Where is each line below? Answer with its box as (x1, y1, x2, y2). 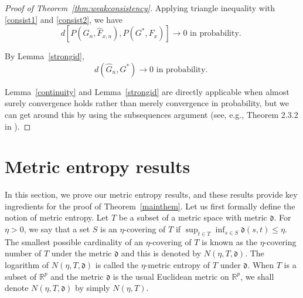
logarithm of (5, 259, 49, 271)
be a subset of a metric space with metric (118, 211, 267, 223)
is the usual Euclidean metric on (113, 270, 229, 282)
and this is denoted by (121, 247, 202, 259)
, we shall (240, 270, 274, 282)
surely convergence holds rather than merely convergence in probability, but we (5, 97, 289, 109)
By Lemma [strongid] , (5, 50, 84, 62)
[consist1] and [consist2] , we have (5, 13, 122, 25)
